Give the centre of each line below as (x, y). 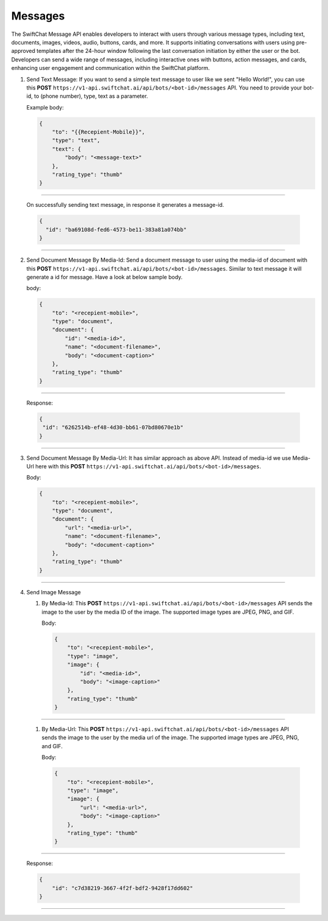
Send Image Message (54, 592)
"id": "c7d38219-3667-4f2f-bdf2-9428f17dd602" (123, 888)
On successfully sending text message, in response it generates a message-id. (125, 205)
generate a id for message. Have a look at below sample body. (104, 277)
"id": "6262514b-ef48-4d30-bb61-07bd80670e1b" (113, 428)
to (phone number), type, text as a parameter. (91, 96)
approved (23, 51)
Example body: (45, 107)
